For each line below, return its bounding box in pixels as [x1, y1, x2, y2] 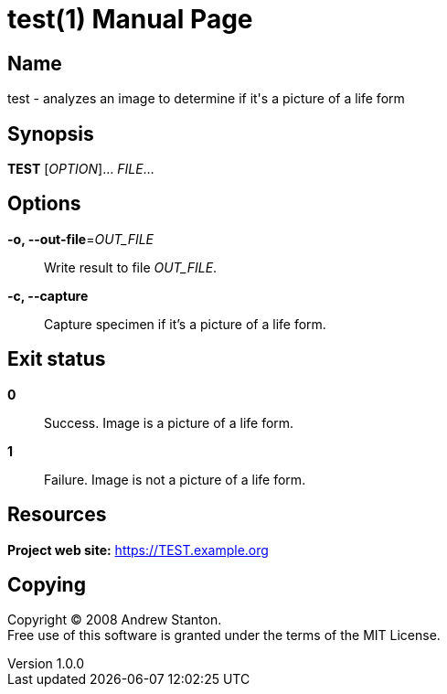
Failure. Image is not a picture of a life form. [44, 471, 306, 487]
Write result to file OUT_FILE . [44, 259, 218, 275]
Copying [7, 572, 86, 596]
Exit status [7, 347, 106, 371]
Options [7, 192, 81, 216]
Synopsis [7, 122, 94, 145]
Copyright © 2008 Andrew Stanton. [7, 612, 222, 628]
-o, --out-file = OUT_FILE [7, 230, 154, 247]
